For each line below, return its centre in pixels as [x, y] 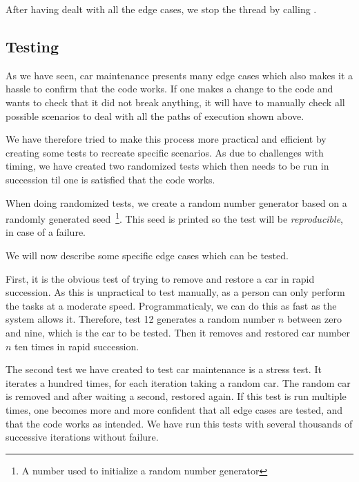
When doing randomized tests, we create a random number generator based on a [176, 202]
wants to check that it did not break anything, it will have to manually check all [175, 102]
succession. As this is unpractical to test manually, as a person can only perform [175, 292]
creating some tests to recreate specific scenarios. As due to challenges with [165, 152]
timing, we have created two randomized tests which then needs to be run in [167, 166]
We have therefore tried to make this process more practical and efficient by [166, 139]
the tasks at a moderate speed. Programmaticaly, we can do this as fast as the [171, 305]
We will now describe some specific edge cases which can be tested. [147, 255]
